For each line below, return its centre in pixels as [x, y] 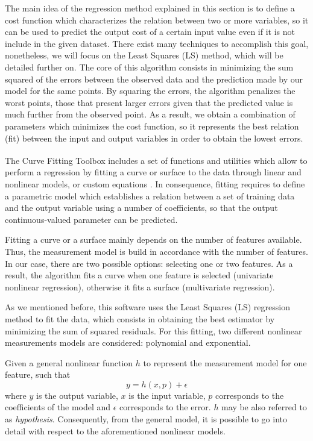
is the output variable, [77, 395]
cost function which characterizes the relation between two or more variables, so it [157, 20]
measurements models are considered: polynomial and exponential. [128, 342]
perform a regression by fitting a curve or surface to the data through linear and [153, 172]
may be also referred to [264, 407]
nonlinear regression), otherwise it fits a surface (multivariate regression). [140, 286]
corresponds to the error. [165, 407]
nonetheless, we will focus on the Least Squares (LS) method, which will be [144, 55]
